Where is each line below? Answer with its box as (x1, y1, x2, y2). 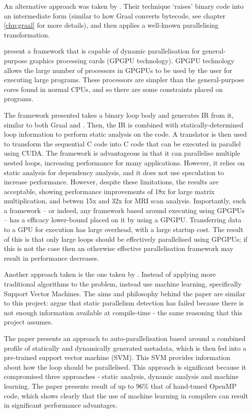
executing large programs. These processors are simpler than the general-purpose (4, 74, 245, 85)
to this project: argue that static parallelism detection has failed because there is (4, 298, 244, 308)
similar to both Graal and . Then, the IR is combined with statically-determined (4, 119, 243, 129)
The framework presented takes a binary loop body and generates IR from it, (4, 109, 234, 120)
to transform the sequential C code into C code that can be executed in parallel (4, 138, 241, 148)
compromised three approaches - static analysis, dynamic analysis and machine (4, 371, 239, 381)
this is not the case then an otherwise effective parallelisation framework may (4, 243, 234, 253)
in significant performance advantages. (4, 400, 118, 410)
